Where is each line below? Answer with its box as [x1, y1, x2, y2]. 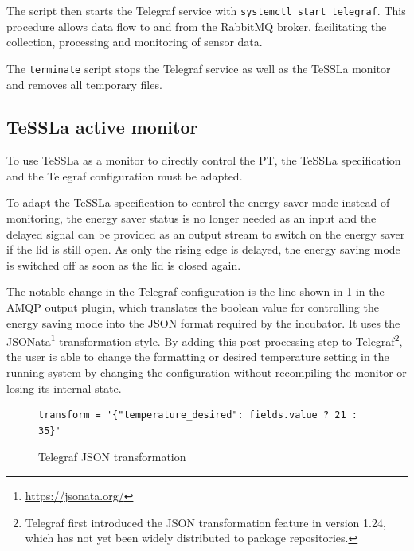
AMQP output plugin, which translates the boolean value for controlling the [6, 299, 379, 316]
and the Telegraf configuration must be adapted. [6, 167, 243, 184]
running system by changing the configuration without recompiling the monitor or [6, 364, 407, 381]
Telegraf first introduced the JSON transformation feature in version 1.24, [25, 514, 386, 530]
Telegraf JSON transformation [38, 448, 186, 465]
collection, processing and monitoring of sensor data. [6, 33, 263, 50]
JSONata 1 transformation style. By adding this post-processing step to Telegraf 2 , [6, 331, 403, 349]
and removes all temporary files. [6, 76, 162, 92]
